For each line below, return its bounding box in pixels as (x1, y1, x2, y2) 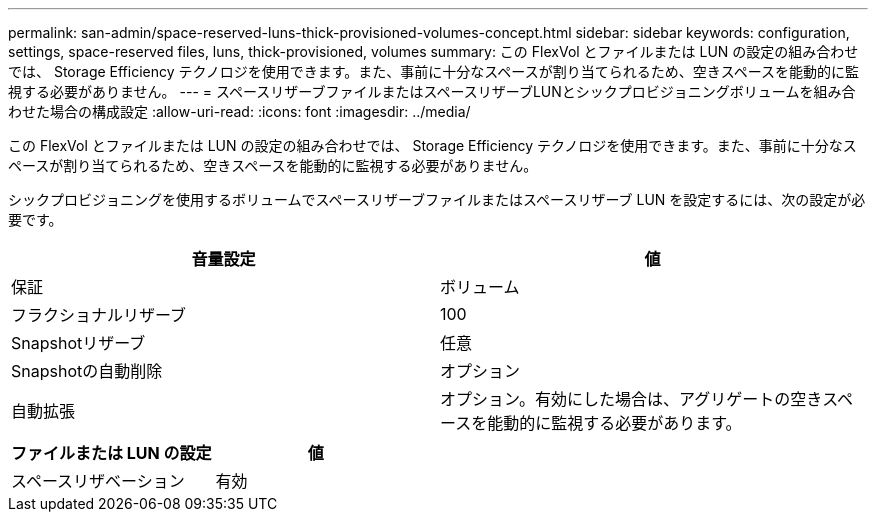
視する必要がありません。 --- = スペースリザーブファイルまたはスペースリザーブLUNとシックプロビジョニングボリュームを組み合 (8, 83, 856, 100)
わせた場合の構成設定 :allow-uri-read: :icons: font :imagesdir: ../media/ (8, 103, 471, 120)
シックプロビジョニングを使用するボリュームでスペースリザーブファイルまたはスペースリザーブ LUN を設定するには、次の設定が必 (8, 191, 866, 208)
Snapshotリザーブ (11, 333, 146, 353)
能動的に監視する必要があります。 (487, 413, 742, 433)
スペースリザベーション (11, 471, 185, 491)
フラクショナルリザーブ (11, 305, 187, 325)
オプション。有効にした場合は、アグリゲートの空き (440, 389, 823, 409)
